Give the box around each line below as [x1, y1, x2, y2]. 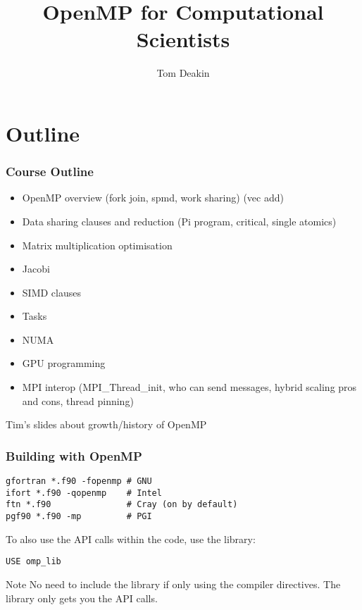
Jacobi [22, 261, 50, 276]
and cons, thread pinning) [22, 393, 134, 408]
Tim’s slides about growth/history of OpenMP [6, 417, 207, 432]
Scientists [136, 25, 230, 54]
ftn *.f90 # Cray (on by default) [6, 499, 238, 510]
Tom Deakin [156, 66, 210, 80]
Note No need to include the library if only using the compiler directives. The [6, 576, 341, 591]
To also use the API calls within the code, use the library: [6, 531, 256, 546]
